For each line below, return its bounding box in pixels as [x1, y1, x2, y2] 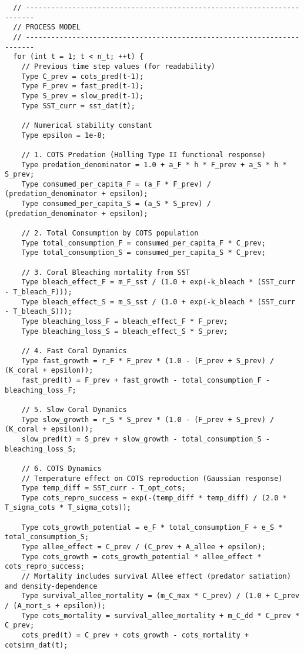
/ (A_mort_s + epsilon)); [5, 602, 106, 610]
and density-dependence [5, 582, 98, 590]
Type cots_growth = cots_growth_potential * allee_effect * [21, 552, 262, 561]
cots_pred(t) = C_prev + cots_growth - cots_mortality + [21, 631, 249, 639]
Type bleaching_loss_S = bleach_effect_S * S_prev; [21, 327, 228, 336]
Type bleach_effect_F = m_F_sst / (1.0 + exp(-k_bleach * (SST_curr [21, 278, 295, 287]
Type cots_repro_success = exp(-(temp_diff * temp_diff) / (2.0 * [21, 493, 287, 502]
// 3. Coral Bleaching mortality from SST [21, 268, 190, 277]
